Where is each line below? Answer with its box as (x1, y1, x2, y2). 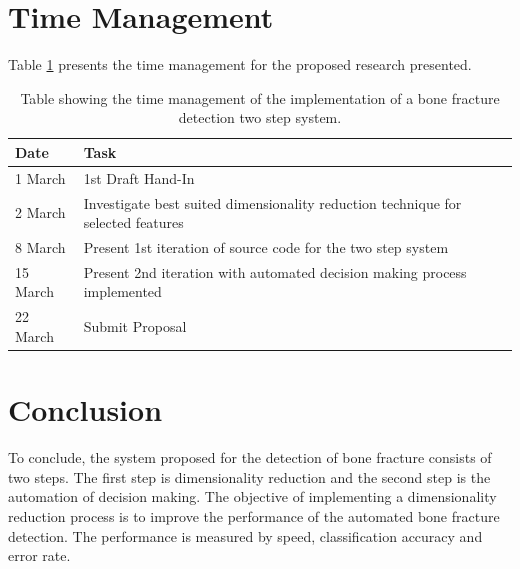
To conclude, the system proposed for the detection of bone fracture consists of (8, 447, 492, 468)
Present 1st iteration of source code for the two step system (83, 237, 449, 258)
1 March (15, 167, 66, 188)
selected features (83, 212, 184, 233)
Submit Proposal (83, 316, 187, 337)
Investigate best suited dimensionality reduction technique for (83, 192, 462, 213)
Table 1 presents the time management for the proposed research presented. (8, 54, 472, 75)
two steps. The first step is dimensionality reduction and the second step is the (8, 466, 491, 487)
